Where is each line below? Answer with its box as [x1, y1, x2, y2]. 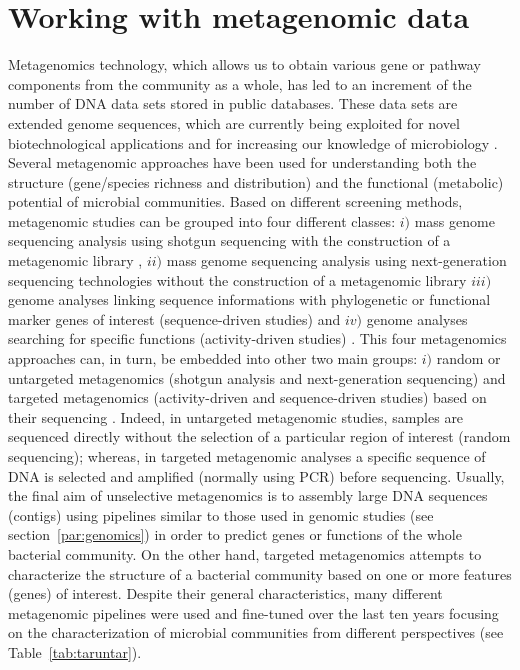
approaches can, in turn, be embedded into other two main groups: [8, 348, 418, 369]
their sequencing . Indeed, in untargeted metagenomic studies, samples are [8, 406, 464, 427]
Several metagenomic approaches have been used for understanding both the [8, 152, 477, 173]
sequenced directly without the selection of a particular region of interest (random [8, 426, 511, 447]
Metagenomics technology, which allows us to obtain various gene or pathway [8, 54, 481, 75]
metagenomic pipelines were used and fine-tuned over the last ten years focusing [8, 602, 499, 623]
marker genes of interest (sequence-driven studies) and [8, 308, 341, 329]
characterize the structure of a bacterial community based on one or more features [8, 563, 512, 584]
